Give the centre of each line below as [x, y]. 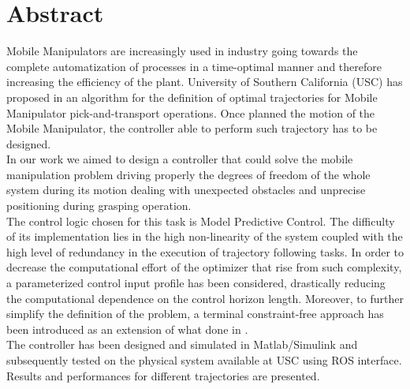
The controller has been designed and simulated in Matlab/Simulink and [182, 344]
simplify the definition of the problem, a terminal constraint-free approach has [195, 314]
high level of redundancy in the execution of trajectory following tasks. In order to [205, 251]
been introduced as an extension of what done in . [127, 329]
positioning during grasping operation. [99, 206]
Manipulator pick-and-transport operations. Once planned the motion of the [191, 112]
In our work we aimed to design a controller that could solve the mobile [180, 159]
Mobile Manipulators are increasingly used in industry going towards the [182, 51]
